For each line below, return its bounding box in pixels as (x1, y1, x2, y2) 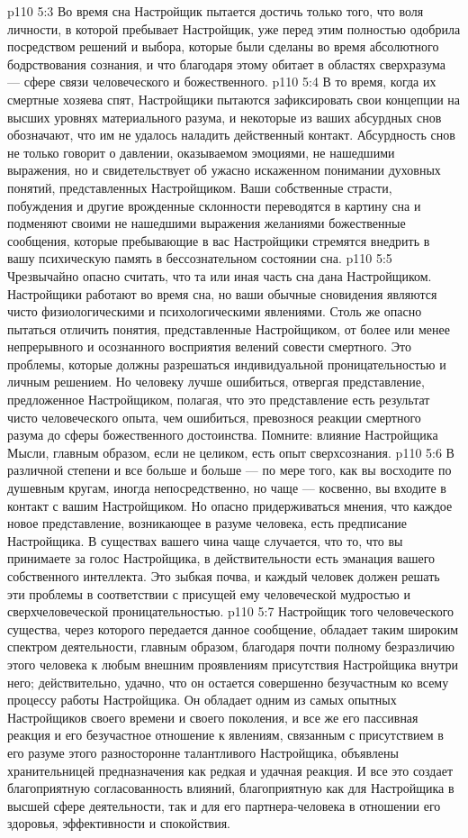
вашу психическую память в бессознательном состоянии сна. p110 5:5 (7, 249, 392, 268)
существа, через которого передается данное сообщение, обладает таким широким (7, 619, 459, 638)
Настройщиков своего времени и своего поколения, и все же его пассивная (7, 707, 418, 726)
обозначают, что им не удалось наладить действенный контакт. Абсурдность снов (7, 125, 455, 144)
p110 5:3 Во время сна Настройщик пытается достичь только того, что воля (7, 2, 424, 20)
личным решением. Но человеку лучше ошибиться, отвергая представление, (7, 372, 425, 391)
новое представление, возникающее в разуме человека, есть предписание (7, 514, 407, 533)
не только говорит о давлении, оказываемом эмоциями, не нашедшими (7, 142, 395, 161)
